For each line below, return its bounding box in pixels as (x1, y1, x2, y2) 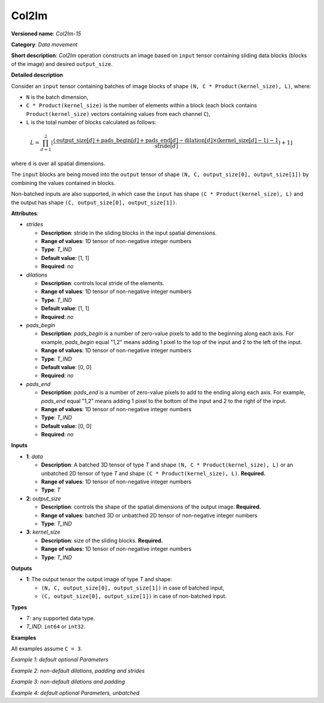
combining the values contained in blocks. (11, 179, 116, 186)
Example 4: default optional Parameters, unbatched (11, 689, 140, 696)
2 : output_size (26, 495, 61, 502)
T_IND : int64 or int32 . (26, 623, 86, 630)
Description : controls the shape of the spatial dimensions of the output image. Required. (41, 503, 261, 510)
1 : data (26, 453, 43, 460)
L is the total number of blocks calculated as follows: (26, 119, 157, 126)
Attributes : (11, 210, 39, 217)
